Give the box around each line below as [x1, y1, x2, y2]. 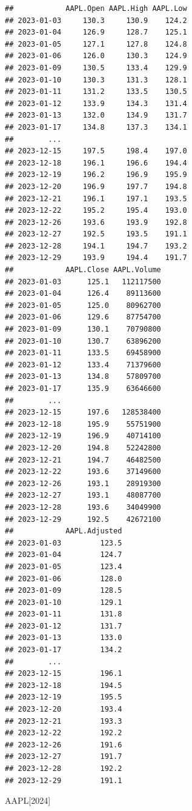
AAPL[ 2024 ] [5, 794, 51, 807]
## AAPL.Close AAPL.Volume [5, 265, 161, 275]
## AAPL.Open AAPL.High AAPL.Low [5, 4, 187, 13]
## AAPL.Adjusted [5, 527, 122, 536]
